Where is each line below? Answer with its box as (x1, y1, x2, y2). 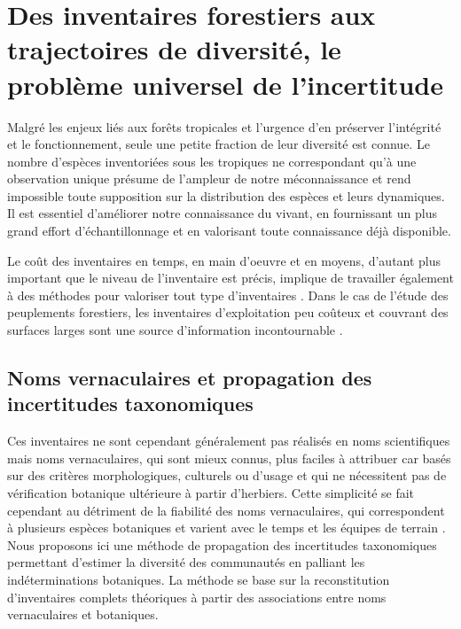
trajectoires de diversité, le (7, 31, 341, 67)
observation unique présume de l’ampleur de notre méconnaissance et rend (7, 169, 411, 188)
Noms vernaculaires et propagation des (7, 364, 372, 392)
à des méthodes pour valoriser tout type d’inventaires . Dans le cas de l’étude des (7, 285, 449, 304)
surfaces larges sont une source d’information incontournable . (7, 321, 343, 339)
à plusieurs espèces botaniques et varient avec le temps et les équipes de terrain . (7, 518, 446, 537)
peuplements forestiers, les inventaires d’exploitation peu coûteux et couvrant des (7, 303, 449, 322)
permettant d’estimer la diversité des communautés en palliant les (7, 553, 365, 571)
